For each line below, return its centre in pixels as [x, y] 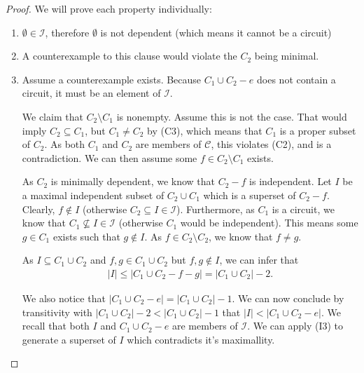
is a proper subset [318, 130]
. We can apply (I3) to [295, 326]
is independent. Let [290, 181]
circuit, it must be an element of [91, 93]
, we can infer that [259, 260]
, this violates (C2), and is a [271, 144]
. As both [65, 144]
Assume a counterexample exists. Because [112, 79]
